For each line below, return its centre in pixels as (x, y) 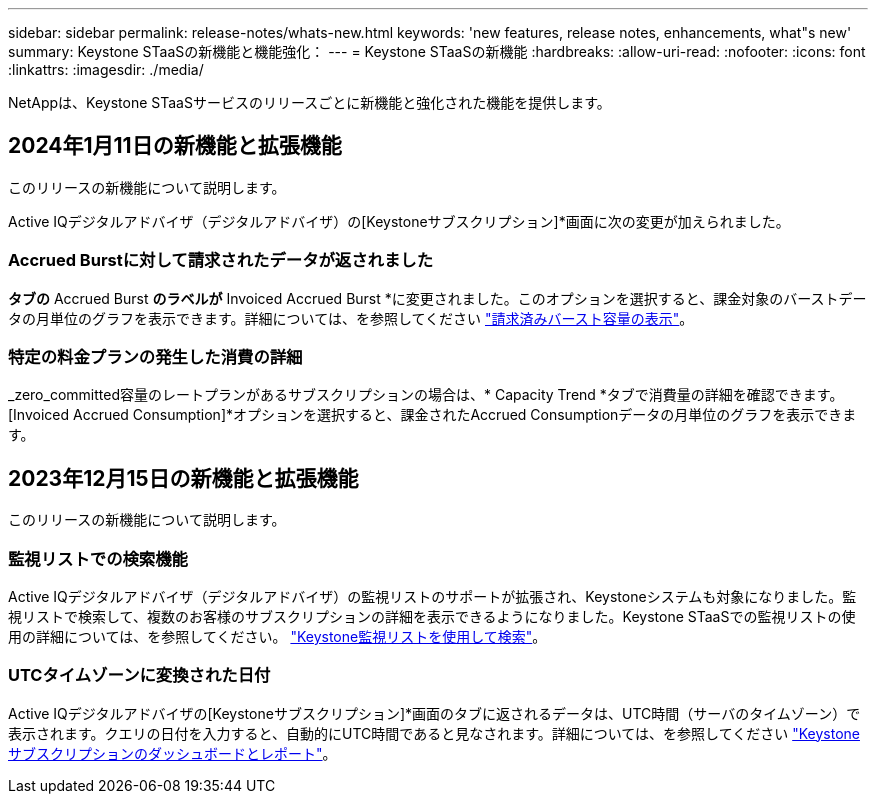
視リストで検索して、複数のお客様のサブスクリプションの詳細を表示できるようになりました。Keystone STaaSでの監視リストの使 (432, 616)
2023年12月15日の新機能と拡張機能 (183, 478)
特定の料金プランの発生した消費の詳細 (155, 356)
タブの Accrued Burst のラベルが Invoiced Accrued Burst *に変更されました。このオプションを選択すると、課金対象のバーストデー (437, 298)
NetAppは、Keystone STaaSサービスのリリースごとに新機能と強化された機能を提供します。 (309, 102)
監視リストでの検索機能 (98, 558)
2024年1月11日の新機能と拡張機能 (175, 146)
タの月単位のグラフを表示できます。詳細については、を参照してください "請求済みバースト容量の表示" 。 (351, 318)
